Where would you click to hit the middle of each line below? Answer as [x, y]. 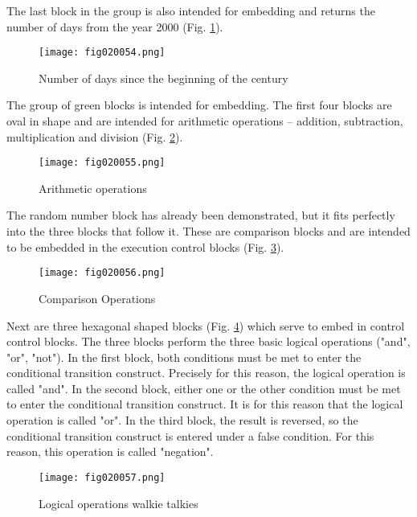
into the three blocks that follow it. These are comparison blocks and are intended [208, 231]
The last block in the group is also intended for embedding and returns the [191, 10]
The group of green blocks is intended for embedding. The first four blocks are [199, 105]
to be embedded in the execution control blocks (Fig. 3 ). [145, 246]
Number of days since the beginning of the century [164, 78]
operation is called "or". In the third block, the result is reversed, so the [182, 420]
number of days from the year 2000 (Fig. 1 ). [115, 26]
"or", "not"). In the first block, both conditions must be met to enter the [184, 357]
